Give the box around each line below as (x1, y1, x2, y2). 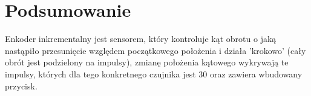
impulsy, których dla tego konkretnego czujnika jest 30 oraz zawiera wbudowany (5, 67, 303, 80)
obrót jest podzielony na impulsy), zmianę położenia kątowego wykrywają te (5, 56, 289, 68)
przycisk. (5, 79, 38, 92)
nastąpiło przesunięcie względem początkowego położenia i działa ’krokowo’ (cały (5, 44, 306, 56)
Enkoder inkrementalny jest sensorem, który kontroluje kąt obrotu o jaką (5, 32, 277, 45)
